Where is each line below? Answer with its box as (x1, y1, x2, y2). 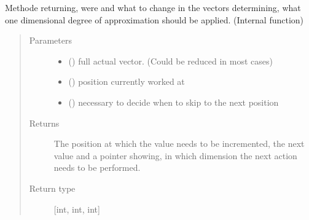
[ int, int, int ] (53, 202, 100, 215)
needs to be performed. (53, 161, 141, 174)
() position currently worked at (68, 75, 185, 88)
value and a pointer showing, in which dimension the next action (53, 149, 297, 162)
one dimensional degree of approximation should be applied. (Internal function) (5, 13, 304, 26)
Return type (29, 181, 76, 194)
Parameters (29, 34, 72, 47)
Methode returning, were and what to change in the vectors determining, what (5, 1, 301, 14)
